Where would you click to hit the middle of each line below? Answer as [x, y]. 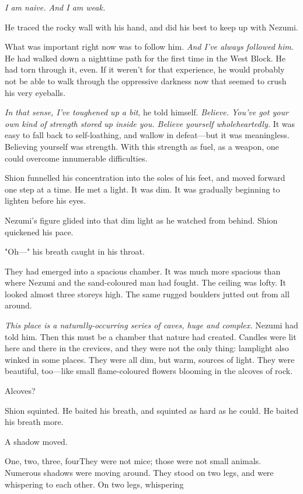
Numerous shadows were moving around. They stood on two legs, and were [139, 472]
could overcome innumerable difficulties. [76, 158]
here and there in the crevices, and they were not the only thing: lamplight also [147, 348]
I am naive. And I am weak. [55, 7]
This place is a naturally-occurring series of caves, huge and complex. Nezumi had [151, 325]
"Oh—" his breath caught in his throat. [75, 251]
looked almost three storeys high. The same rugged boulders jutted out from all [147, 294]
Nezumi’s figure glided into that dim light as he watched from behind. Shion [141, 220]
